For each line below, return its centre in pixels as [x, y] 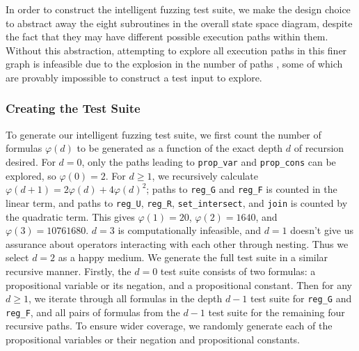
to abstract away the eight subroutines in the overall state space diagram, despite [179, 23]
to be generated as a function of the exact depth [180, 148]
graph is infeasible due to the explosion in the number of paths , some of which [174, 64]
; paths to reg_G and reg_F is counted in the [242, 189]
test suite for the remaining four [277, 312]
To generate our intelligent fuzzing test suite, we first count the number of [163, 134]
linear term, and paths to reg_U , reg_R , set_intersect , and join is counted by [177, 202]
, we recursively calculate [205, 175]
